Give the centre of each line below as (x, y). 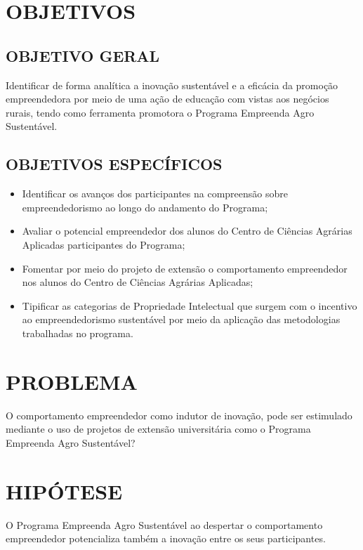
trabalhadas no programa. (78, 333)
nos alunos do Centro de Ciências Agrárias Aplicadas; (138, 282)
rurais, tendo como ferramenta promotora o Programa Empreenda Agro (160, 112)
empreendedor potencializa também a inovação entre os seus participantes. (166, 538)
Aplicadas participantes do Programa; (104, 244)
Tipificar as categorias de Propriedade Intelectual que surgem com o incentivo (190, 305)
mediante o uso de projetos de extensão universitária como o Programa (158, 429)
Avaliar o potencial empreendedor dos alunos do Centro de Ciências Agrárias (187, 231)
